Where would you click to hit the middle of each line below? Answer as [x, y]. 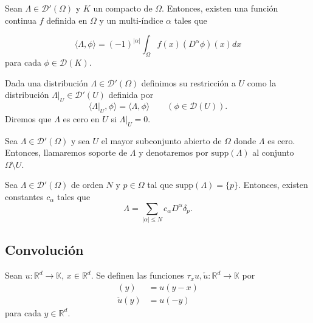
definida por [131, 95]
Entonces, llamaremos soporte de [66, 152]
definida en [67, 20]
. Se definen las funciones [137, 275]
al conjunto [273, 152]
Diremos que [28, 118]
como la [262, 82]
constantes [24, 196]
